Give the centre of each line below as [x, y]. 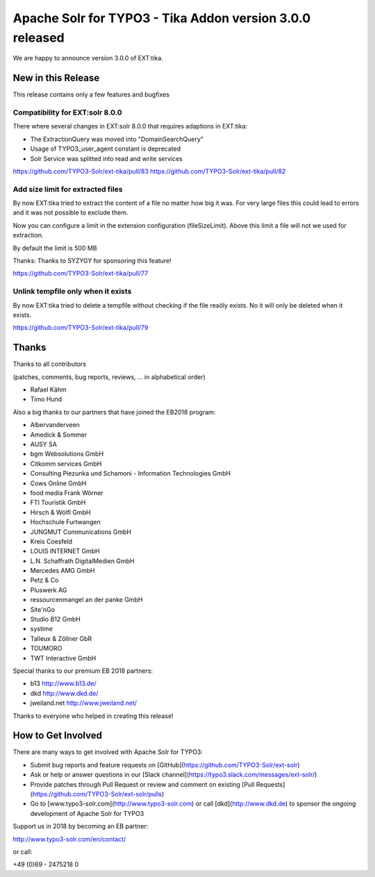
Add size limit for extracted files [68, 189]
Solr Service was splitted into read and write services [107, 158]
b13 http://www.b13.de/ [63, 683]
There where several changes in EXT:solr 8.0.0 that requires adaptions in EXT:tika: [130, 126]
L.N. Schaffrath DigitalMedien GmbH [82, 561]
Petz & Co [44, 581]
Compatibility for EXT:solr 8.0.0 [68, 112]
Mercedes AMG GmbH [62, 571]
